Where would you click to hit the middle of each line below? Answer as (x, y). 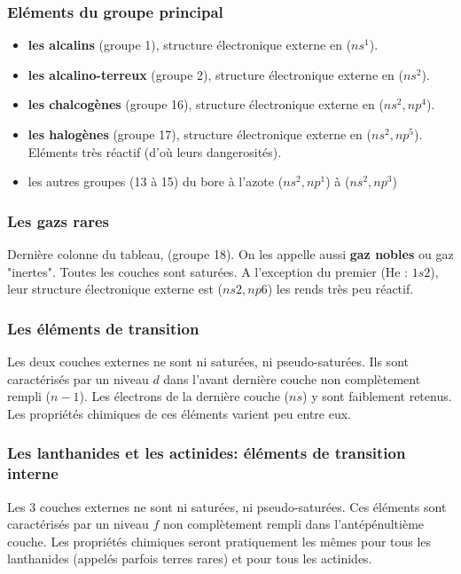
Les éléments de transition (103, 328)
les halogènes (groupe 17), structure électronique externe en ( (199, 134)
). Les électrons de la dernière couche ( (184, 396)
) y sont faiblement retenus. (377, 396)
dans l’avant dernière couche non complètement (292, 378)
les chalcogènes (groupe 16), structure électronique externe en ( (206, 104)
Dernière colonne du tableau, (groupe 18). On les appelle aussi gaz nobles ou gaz (230, 254)
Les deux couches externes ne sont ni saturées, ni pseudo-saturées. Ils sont (208, 361)
